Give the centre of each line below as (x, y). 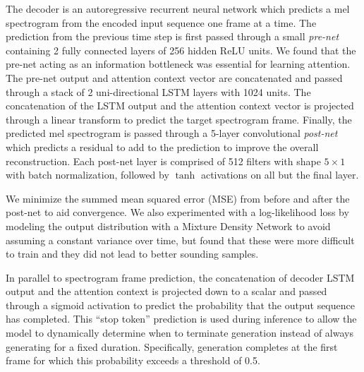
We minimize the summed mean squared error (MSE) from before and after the (178, 198)
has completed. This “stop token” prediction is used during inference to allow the (181, 319)
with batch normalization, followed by (87, 175)
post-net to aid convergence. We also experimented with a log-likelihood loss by (177, 212)
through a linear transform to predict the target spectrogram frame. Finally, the (179, 119)
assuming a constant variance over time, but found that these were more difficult (180, 240)
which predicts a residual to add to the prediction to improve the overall (162, 146)
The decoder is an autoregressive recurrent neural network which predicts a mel (178, 8)
